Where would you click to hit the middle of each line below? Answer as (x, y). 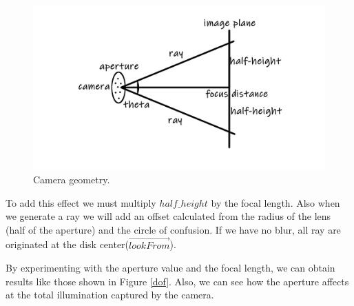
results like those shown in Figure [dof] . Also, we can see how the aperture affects (177, 281)
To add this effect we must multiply (81, 202)
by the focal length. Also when (275, 202)
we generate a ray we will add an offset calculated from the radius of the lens (168, 216)
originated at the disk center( (67, 244)
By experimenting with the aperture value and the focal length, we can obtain (170, 268)
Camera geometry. (72, 180)
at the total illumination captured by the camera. (110, 295)
